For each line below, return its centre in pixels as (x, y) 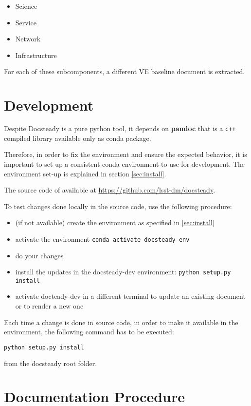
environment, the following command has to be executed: (89, 332)
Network (28, 39)
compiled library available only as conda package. (78, 138)
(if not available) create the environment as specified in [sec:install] (115, 222)
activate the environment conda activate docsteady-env (102, 239)
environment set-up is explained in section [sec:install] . (85, 173)
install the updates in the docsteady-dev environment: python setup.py (123, 272)
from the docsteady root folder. (51, 363)
